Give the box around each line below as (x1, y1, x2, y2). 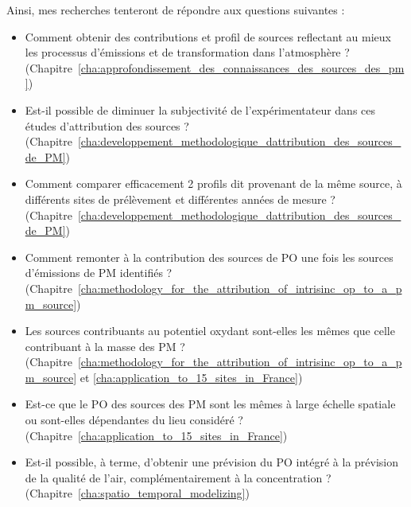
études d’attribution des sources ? (25, 117, 189, 134)
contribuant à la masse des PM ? (25, 337, 185, 354)
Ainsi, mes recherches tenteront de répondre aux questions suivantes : (6, 2, 345, 18)
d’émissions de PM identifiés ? (25, 264, 173, 281)
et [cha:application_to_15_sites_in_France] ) (79, 369, 303, 385)
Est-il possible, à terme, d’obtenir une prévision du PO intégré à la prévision (25, 454, 399, 470)
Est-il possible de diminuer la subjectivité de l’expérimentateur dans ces (25, 101, 376, 118)
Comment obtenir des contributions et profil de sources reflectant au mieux (25, 28, 391, 45)
